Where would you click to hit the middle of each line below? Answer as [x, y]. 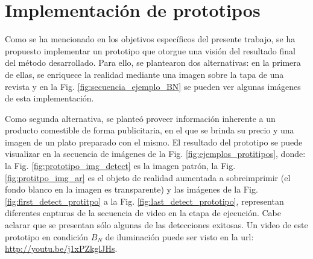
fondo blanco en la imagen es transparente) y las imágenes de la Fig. [131, 189]
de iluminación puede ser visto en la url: [179, 236]
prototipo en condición [47, 236]
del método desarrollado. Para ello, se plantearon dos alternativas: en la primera [153, 62]
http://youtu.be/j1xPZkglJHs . [61, 248]
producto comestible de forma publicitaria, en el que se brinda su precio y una [150, 130]
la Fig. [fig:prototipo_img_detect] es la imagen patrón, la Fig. [120, 166]
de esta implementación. [49, 98]
